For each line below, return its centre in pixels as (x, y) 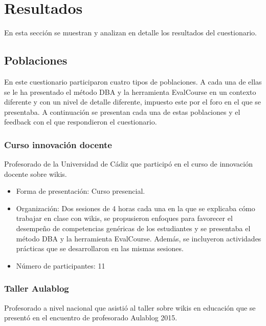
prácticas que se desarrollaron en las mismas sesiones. (100, 248)
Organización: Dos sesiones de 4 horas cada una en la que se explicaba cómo (136, 208)
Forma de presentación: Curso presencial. (81, 191)
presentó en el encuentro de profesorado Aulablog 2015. (91, 318)
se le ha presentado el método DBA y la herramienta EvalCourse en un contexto (130, 91)
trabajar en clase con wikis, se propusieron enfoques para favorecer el (124, 218)
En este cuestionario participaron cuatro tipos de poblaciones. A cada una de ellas (133, 81)
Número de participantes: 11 (61, 265)
